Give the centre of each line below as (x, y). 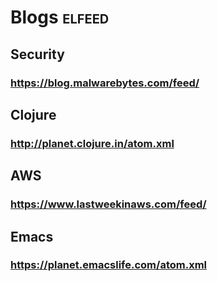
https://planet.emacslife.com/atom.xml (108, 265)
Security (37, 54)
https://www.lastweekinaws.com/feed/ (108, 204)
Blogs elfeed (60, 17)
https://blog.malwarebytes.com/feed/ (105, 83)
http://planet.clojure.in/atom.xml (92, 143)
